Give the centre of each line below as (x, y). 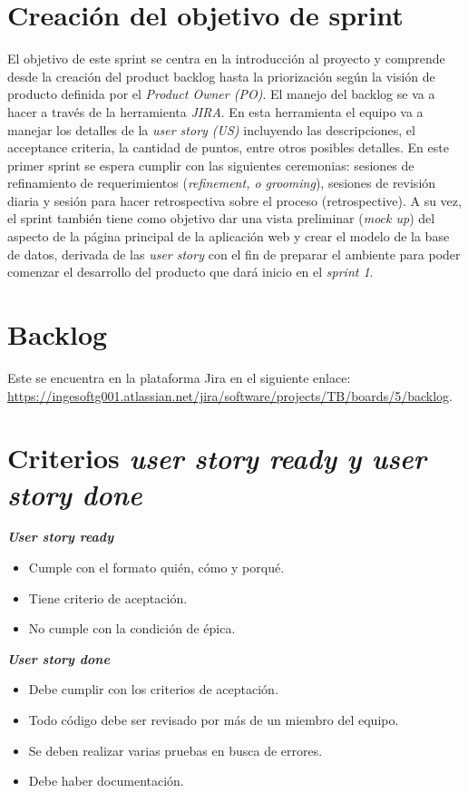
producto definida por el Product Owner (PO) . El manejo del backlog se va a (221, 94)
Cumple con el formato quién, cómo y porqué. (156, 568)
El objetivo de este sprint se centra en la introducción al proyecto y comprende (226, 59)
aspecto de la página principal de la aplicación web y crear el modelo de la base (229, 236)
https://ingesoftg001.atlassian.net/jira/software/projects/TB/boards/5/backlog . (230, 395)
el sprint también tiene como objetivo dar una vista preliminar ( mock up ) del (221, 218)
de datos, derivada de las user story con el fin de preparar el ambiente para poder (234, 254)
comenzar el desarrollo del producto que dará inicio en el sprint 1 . (190, 272)
